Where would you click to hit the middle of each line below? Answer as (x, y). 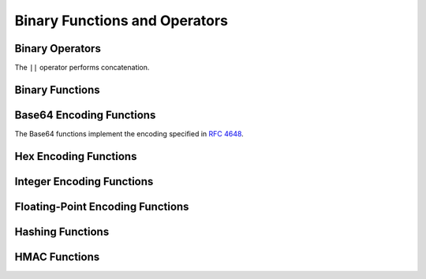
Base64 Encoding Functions (85, 115)
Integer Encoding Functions (84, 181)
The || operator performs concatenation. (82, 68)
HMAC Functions (57, 257)
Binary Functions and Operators (121, 20)
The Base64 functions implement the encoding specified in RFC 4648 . (129, 133)
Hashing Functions (62, 231)
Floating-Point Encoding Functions (102, 206)
